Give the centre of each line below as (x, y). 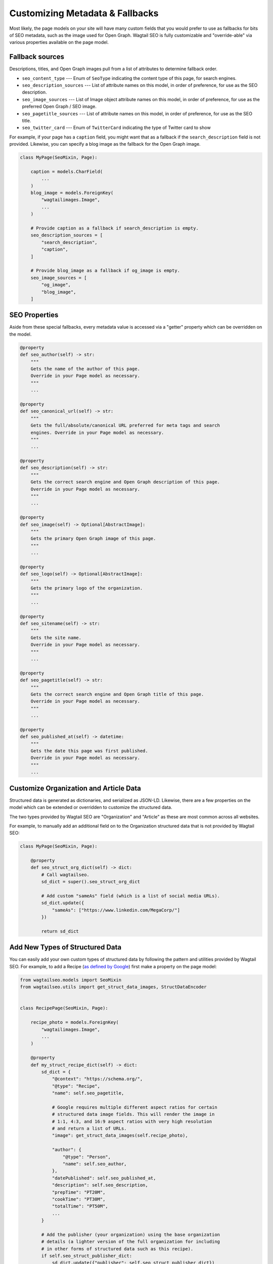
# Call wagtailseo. (65, 874)
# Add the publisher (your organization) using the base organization (130, 1234)
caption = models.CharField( (67, 171)
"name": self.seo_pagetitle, (88, 1093)
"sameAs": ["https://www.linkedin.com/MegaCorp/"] (116, 910)
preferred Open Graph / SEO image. (59, 107)
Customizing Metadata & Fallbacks (84, 13)
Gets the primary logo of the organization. (87, 588)
